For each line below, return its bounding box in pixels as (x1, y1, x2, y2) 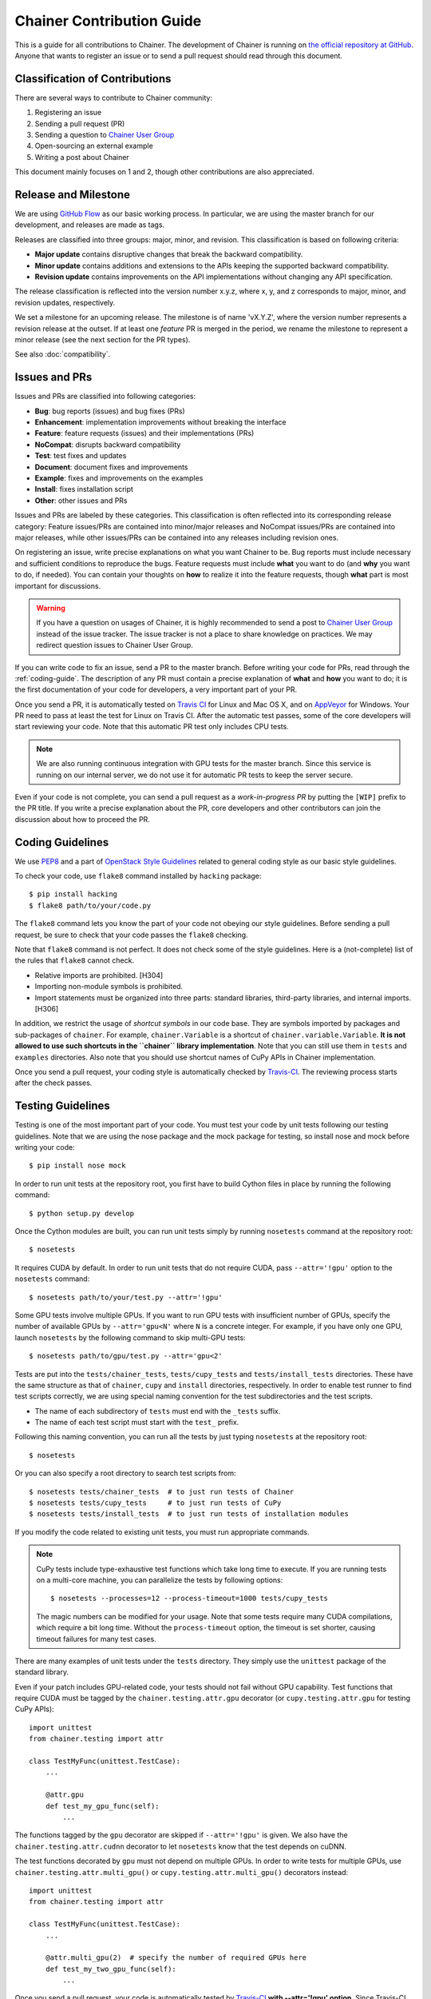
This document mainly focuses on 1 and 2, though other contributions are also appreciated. (14, 167, 314, 177)
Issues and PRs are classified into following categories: (14, 392, 196, 401)
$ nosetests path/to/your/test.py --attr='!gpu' (29, 1292, 223, 1302)
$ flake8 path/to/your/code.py (29, 900, 152, 910)
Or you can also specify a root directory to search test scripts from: (14, 1468, 236, 1478)
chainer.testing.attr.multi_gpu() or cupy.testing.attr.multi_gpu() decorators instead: (14, 1867, 349, 1877)
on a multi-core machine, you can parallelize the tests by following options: (36, 1575, 283, 1585)
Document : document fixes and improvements (34, 462, 188, 472)
